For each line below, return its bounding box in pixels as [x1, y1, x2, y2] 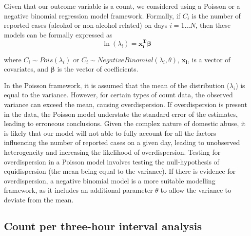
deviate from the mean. [4, 194, 74, 204]
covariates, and [4, 64, 49, 74]
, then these [195, 20, 231, 30]
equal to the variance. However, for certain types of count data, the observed [4, 90, 233, 100]
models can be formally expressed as [4, 29, 113, 39]
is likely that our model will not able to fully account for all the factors [4, 127, 216, 138]
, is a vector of [188, 54, 231, 64]
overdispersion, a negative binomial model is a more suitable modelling [4, 175, 215, 185]
